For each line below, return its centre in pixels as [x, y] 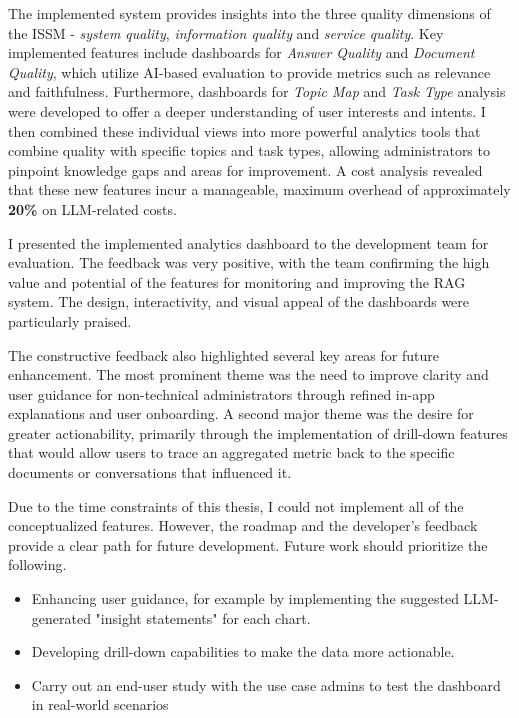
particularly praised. [70, 320]
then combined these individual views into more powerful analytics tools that [244, 130]
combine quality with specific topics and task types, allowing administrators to [249, 150]
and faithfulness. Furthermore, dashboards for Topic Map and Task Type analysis [257, 91]
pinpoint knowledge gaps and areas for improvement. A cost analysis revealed [245, 169]
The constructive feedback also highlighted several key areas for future [223, 354]
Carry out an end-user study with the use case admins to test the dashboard [266, 684]
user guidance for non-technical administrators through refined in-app [221, 393]
